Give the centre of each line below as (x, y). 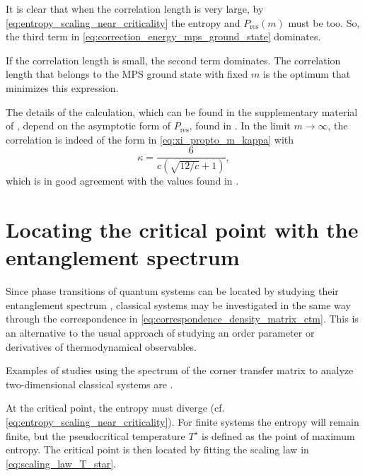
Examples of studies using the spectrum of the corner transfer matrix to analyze (180, 370)
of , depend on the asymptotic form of (88, 126)
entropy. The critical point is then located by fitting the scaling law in (157, 449)
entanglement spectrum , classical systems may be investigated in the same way (178, 304)
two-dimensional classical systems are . (89, 384)
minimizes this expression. (62, 87)
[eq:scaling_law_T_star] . (61, 463)
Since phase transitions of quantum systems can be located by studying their (172, 291)
